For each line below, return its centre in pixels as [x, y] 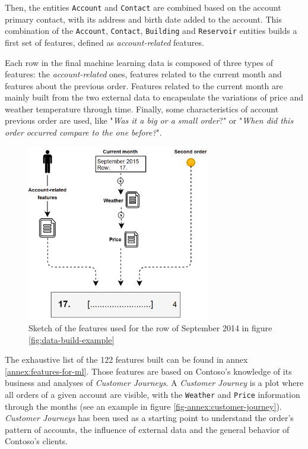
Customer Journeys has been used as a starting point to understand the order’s [149, 418]
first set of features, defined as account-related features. [104, 42]
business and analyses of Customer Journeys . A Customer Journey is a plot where [154, 383]
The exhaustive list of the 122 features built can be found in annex [126, 359]
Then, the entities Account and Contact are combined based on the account [143, 7]
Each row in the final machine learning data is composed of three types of [139, 62]
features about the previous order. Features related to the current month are [144, 85]
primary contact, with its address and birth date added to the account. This [143, 19]
